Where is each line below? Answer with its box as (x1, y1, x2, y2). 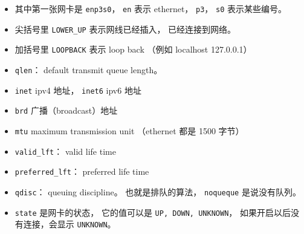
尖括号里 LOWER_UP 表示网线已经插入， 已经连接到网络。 (15, 22, 236, 35)
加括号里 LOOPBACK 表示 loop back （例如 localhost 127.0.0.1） (15, 43, 252, 56)
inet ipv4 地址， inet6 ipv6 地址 (15, 83, 141, 96)
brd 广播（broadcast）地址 (15, 104, 118, 117)
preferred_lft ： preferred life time (15, 165, 149, 178)
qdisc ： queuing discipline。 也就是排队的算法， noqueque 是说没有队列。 (15, 185, 301, 198)
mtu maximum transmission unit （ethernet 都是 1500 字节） (15, 124, 244, 137)
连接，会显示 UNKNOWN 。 (23, 218, 116, 230)
